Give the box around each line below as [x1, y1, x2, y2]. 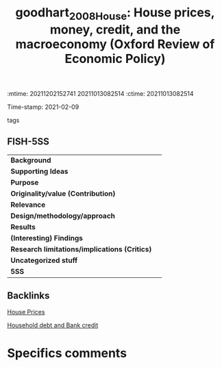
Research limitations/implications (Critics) [10, 244, 152, 254]
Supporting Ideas [10, 166, 69, 176]
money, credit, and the [49, 22, 181, 37]
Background [10, 155, 51, 165]
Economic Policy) [64, 51, 166, 66]
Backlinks [7, 290, 50, 301]
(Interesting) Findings [10, 233, 84, 242]
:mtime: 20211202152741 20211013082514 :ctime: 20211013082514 [7, 89, 194, 97]
